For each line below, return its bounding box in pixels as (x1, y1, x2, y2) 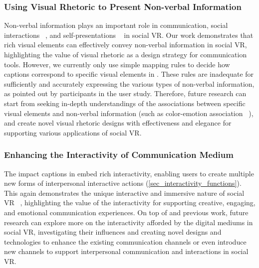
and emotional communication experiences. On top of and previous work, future (4, 207, 249, 217)
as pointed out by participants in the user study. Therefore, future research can (4, 88, 247, 99)
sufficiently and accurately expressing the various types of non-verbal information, (4, 78, 255, 89)
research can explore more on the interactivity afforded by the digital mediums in (4, 217, 253, 227)
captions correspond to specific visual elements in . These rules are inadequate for (4, 69, 254, 79)
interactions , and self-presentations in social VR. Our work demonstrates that (4, 29, 254, 40)
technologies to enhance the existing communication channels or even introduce (4, 236, 247, 247)
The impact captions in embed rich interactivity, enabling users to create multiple (4, 168, 254, 178)
